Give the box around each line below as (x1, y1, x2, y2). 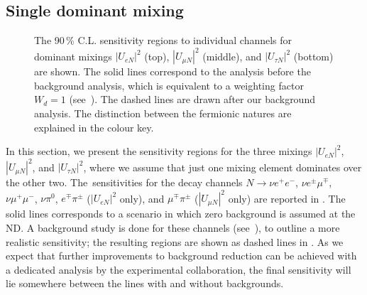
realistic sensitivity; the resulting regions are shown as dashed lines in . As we (6, 234, 344, 249)
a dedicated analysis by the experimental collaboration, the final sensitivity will (6, 262, 351, 277)
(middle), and (202, 48, 262, 63)
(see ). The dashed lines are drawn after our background (69, 92, 315, 107)
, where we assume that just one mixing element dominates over (83, 159, 362, 174)
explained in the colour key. (34, 119, 154, 134)
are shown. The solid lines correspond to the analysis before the (34, 64, 311, 79)
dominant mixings (34, 48, 112, 63)
